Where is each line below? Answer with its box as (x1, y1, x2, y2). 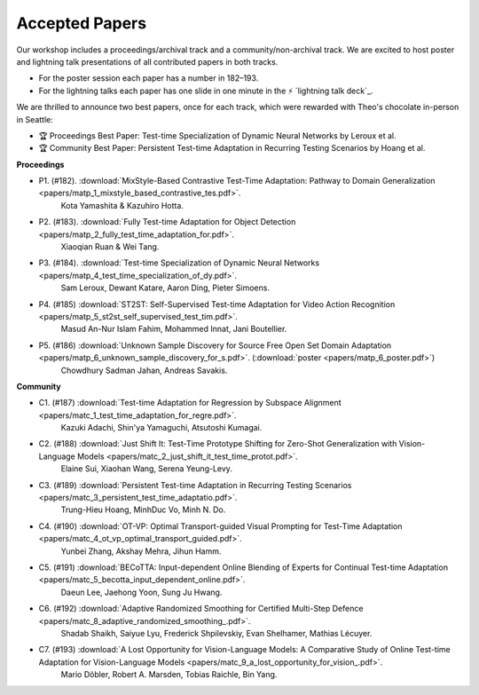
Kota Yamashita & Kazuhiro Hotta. (60, 200, 184, 210)
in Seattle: (16, 114, 53, 124)
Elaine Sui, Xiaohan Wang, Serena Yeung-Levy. (60, 463, 232, 474)
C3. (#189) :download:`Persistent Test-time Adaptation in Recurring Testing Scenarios (38, 479, 352, 490)
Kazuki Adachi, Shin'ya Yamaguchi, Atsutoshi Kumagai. (60, 423, 263, 433)
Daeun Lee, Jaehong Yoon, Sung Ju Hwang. (60, 587, 223, 597)
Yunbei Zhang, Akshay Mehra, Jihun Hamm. (60, 546, 222, 557)
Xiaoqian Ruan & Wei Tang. (60, 241, 160, 252)
